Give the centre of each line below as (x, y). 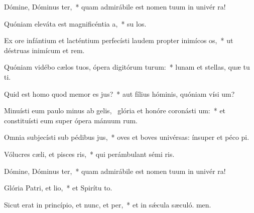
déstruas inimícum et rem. (44, 50)
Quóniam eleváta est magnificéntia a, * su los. (75, 23)
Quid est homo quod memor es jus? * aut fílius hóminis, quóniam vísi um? (119, 93)
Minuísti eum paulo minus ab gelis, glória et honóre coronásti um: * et (115, 111)
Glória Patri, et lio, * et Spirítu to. (58, 188)
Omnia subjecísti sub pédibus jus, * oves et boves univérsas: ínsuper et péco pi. (127, 137)
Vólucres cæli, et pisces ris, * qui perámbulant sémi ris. (89, 154)
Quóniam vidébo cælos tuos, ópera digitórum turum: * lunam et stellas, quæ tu (127, 67)
